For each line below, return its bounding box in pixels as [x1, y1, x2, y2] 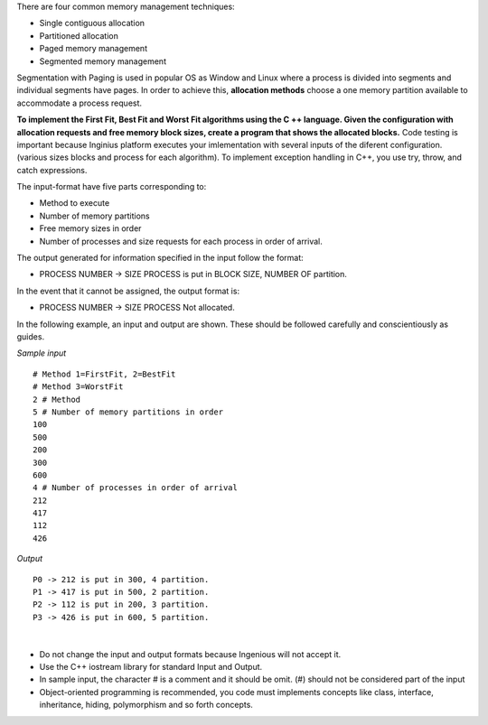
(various [16, 152, 48, 163]
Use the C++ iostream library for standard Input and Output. [39, 661, 263, 672]
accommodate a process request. [16, 98, 143, 108]
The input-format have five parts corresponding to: [16, 181, 207, 192]
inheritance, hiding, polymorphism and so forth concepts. [39, 700, 253, 711]
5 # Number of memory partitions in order [33, 406, 224, 417]
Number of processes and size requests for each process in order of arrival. [39, 236, 323, 246]
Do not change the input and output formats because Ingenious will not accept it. [39, 648, 342, 659]
